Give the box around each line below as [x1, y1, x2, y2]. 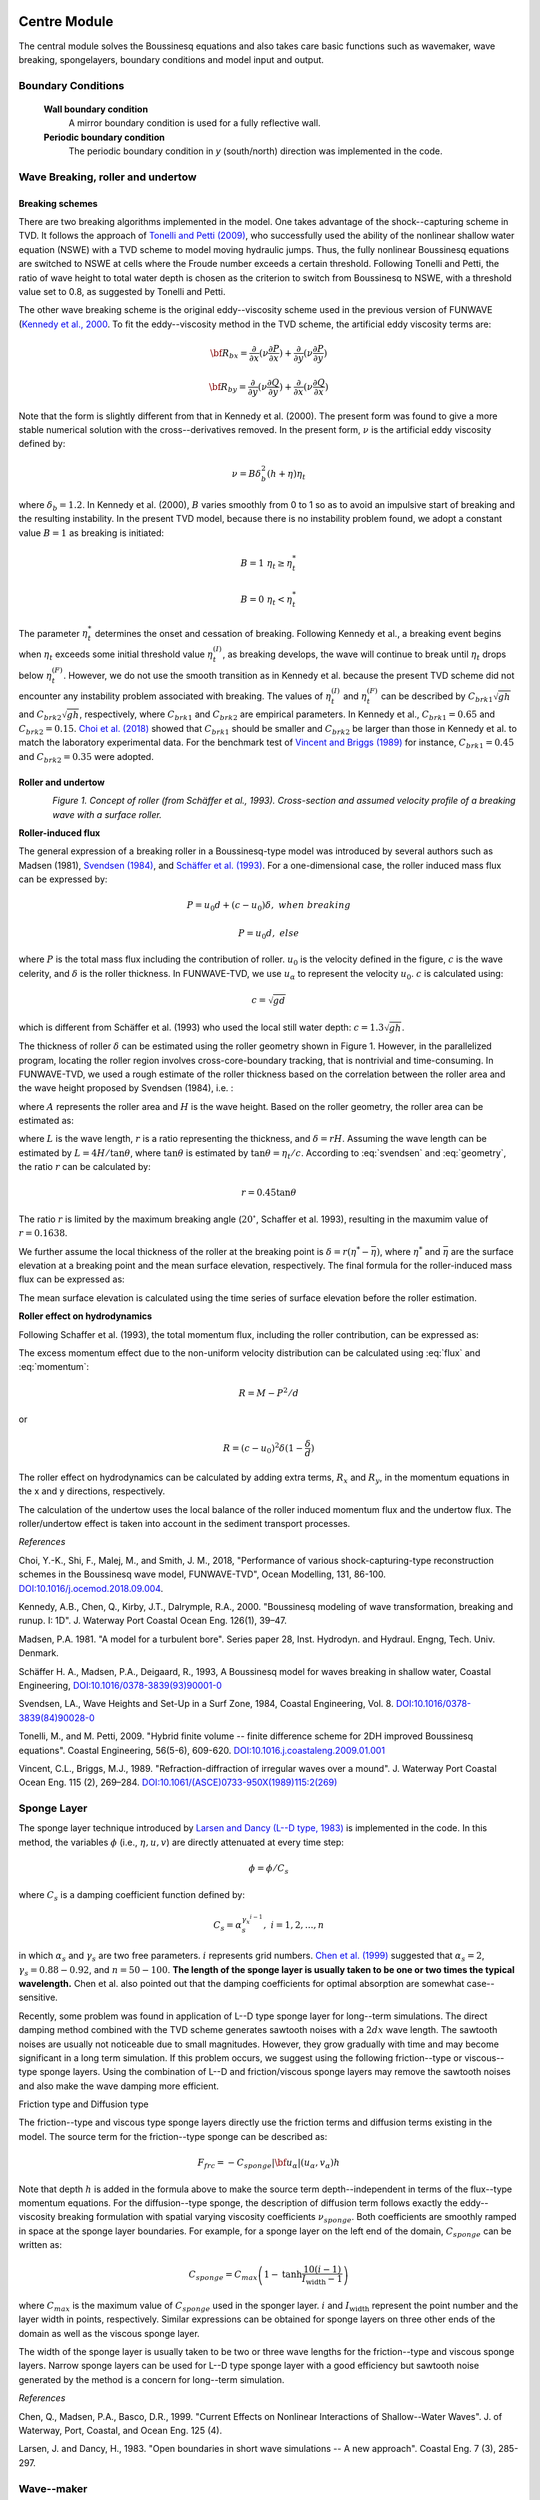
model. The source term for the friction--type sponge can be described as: [18, 2130, 328, 2142]
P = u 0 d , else [238, 927, 300, 941]
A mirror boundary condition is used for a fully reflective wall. [68, 117, 321, 129]
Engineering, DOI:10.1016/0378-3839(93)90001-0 [18, 1680, 222, 1691]
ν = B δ [231, 468, 262, 480]
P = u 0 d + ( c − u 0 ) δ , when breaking [186, 900, 352, 914]
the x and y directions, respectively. [18, 1485, 165, 1497]
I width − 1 [301, 2273, 343, 2287]
